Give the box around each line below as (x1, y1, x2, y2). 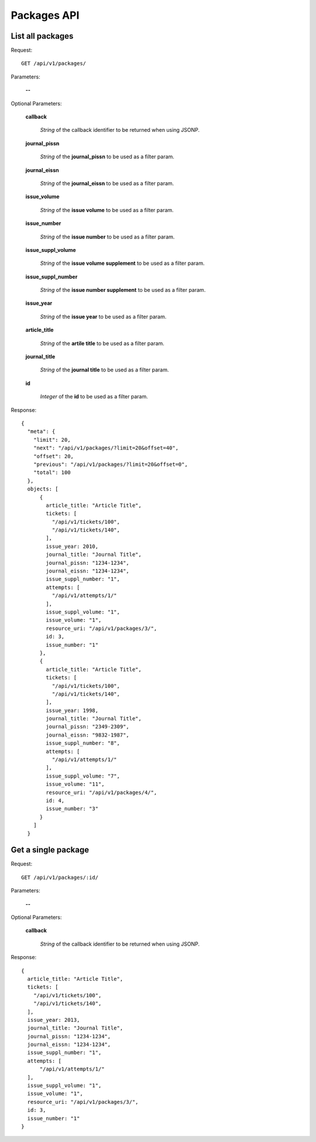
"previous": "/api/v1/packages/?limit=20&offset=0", (33, 461, 188, 468)
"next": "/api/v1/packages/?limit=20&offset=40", (33, 445, 178, 451)
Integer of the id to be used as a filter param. (40, 393, 149, 400)
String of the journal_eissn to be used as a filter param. (40, 179, 174, 187)
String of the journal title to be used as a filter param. (40, 366, 169, 373)
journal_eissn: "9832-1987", (46, 731, 130, 738)
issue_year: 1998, (46, 707, 99, 714)
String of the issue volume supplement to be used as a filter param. (40, 260, 205, 267)
